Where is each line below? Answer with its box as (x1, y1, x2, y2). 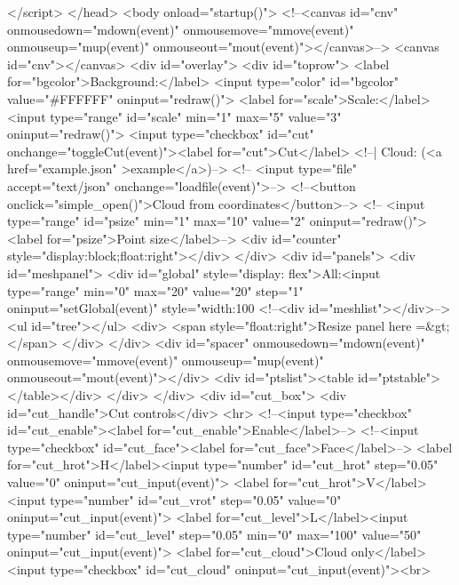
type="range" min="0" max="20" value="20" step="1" (7, 281, 304, 300)
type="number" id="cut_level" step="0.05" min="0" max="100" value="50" (7, 525, 422, 543)
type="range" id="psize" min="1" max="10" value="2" (7, 212, 305, 230)
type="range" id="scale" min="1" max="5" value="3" (50, 107, 342, 125)
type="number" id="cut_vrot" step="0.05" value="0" (50, 490, 342, 509)
